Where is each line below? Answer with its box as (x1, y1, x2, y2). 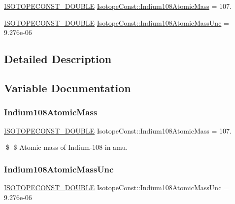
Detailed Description (4, 51, 112, 67)
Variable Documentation (4, 80, 131, 95)
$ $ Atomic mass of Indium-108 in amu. (5, 142, 128, 152)
